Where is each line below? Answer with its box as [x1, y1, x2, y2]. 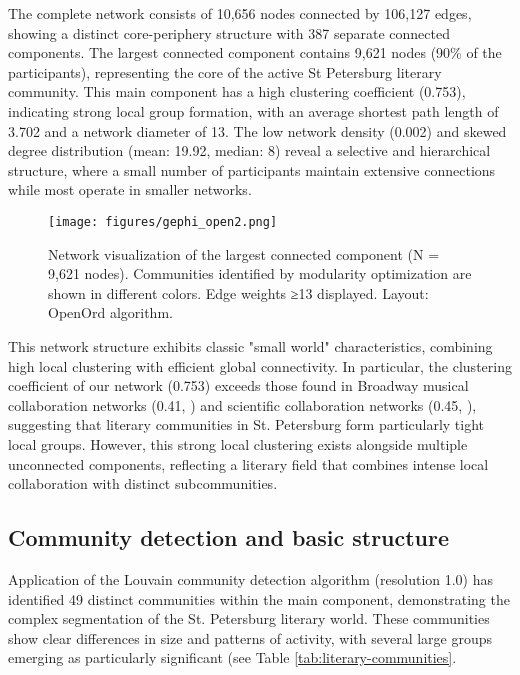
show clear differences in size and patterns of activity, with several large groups [8, 627, 493, 648]
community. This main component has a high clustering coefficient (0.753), [8, 81, 466, 102]
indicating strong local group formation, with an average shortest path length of [8, 100, 499, 121]
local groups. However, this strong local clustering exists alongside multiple [8, 433, 468, 454]
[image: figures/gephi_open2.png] [48, 214, 278, 229]
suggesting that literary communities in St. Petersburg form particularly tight [8, 414, 485, 435]
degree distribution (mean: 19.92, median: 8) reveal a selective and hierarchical [8, 140, 491, 161]
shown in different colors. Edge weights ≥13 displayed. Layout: [48, 282, 429, 303]
